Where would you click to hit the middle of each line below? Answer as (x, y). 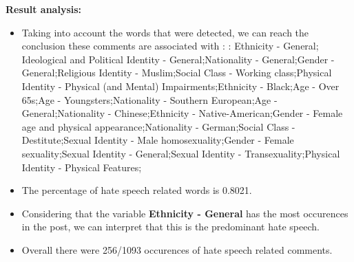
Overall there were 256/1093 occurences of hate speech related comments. (177, 249)
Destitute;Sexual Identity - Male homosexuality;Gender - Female (158, 140)
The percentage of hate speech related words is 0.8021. (137, 190)
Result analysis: (44, 9)
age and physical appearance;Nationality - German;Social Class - (158, 126)
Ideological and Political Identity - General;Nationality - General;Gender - (178, 59)
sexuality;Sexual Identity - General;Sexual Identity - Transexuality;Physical (181, 153)
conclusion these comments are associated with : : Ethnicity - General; (170, 46)
